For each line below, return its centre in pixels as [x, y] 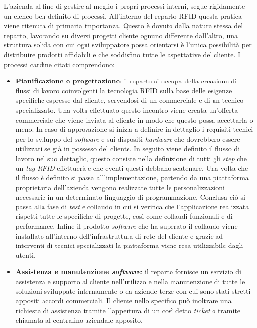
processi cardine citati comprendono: [59, 64]
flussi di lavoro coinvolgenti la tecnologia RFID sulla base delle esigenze [124, 90]
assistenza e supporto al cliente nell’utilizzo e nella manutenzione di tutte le [130, 281]
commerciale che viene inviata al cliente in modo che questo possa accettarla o [134, 119]
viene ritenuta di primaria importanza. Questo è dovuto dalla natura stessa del [124, 25]
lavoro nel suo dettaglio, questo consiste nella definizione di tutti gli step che [131, 158]
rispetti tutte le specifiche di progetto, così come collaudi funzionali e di [124, 216]
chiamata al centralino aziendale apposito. [79, 320]
